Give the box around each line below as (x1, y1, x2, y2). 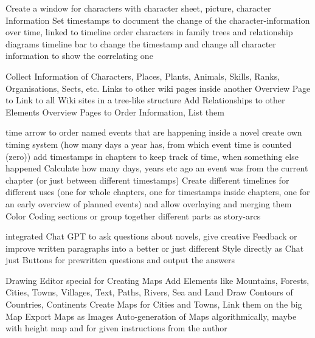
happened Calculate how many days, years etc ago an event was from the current (5, 162, 308, 174)
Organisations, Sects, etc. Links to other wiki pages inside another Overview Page (5, 81, 311, 94)
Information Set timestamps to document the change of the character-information (5, 13, 310, 26)
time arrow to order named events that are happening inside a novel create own (5, 126, 302, 139)
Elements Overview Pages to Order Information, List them (5, 105, 224, 118)
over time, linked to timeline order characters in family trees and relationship (5, 26, 293, 38)
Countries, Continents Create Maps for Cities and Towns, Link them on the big (5, 298, 302, 311)
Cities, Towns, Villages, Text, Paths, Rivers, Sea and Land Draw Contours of (5, 286, 293, 298)
